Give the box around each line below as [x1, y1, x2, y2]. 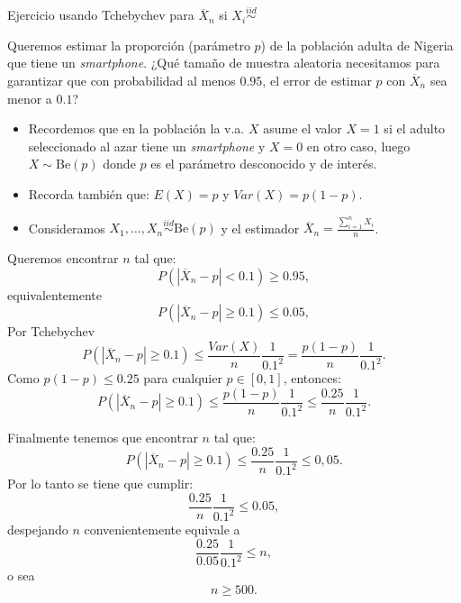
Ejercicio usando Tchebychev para [7, 5, 194, 24]
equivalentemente [7, 285, 102, 304]
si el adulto [384, 119, 446, 138]
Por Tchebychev [7, 322, 95, 341]
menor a [7, 88, 52, 107]
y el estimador [221, 218, 300, 237]
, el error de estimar [262, 71, 372, 89]
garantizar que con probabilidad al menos [7, 71, 236, 89]
